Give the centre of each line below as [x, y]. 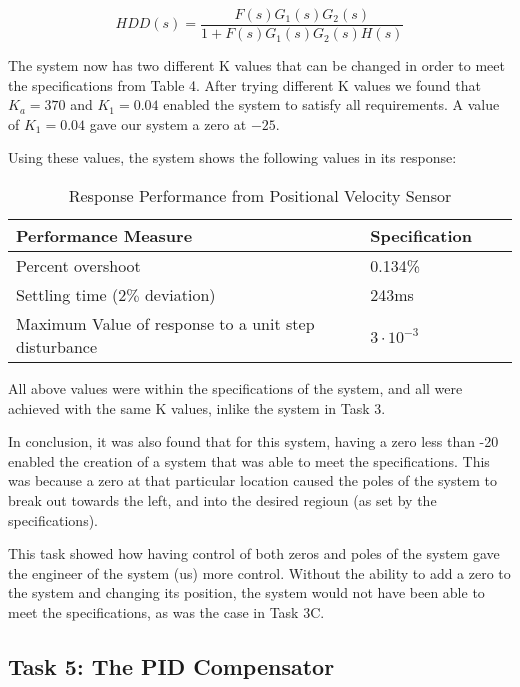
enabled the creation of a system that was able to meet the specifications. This [249, 460]
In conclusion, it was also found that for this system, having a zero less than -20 [253, 441]
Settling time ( [67, 295]
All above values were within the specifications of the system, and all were [235, 388]
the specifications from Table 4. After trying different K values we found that [244, 84]
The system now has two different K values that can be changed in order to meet [256, 65]
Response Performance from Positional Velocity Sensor [260, 196]
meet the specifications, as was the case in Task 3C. [166, 611]
